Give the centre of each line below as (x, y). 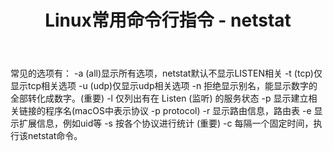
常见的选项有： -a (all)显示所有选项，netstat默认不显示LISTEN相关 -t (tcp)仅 (166, 73)
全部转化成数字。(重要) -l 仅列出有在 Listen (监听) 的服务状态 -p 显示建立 (159, 98)
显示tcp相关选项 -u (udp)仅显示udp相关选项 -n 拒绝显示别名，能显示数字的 (164, 86)
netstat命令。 (55, 136)
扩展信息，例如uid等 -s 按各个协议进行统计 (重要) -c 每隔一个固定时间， (166, 123)
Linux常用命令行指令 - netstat (168, 20)
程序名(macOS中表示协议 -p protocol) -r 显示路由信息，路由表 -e (178, 111)
